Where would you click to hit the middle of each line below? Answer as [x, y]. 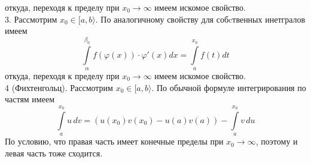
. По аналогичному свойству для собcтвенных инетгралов [200, 19]
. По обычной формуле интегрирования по [229, 87]
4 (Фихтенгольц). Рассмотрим [59, 87]
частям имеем [30, 99]
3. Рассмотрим [31, 19]
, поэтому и [277, 141]
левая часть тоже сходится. [54, 153]
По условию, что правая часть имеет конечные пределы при [114, 141]
